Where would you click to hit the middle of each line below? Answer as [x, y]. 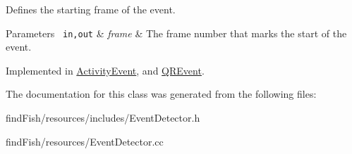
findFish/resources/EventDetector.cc [85, 141]
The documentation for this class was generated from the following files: [161, 94]
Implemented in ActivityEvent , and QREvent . [105, 70]
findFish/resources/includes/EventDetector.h [103, 118]
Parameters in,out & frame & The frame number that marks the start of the [176, 33]
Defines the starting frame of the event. [91, 9]
